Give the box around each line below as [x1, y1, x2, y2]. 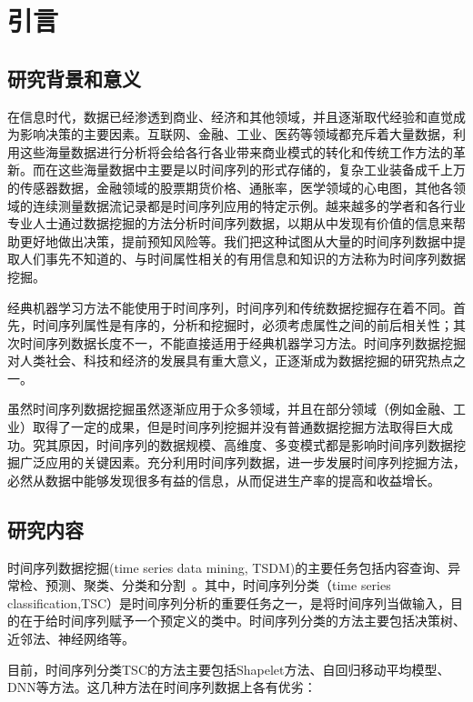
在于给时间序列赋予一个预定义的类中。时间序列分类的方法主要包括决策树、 [19, 611, 466, 630]
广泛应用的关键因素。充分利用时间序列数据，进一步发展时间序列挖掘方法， [19, 453, 466, 472]
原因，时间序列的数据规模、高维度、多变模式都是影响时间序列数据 [57, 435, 453, 454]
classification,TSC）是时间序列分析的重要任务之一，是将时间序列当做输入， [7, 593, 451, 612]
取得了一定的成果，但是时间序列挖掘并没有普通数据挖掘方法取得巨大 [32, 417, 440, 436]
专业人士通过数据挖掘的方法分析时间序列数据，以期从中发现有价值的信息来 [7, 214, 453, 233]
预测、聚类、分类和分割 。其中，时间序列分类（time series [45, 576, 391, 595]
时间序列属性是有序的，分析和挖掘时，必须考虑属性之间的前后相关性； [32, 316, 453, 335]
